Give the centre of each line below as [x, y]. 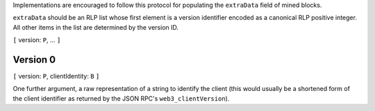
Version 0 [34, 60]
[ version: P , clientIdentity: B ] [56, 77]
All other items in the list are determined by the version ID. [96, 27]
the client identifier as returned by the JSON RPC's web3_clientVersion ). [121, 98]
